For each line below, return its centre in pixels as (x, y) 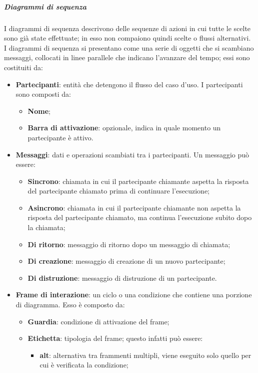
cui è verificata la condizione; (84, 365)
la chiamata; (46, 227)
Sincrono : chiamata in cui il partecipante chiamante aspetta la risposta (138, 181)
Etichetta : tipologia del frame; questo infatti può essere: (115, 338)
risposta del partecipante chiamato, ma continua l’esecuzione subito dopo (140, 217)
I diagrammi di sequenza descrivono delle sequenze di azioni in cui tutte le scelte (127, 28)
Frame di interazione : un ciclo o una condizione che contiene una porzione (134, 295)
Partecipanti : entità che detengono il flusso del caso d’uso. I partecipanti (129, 84)
